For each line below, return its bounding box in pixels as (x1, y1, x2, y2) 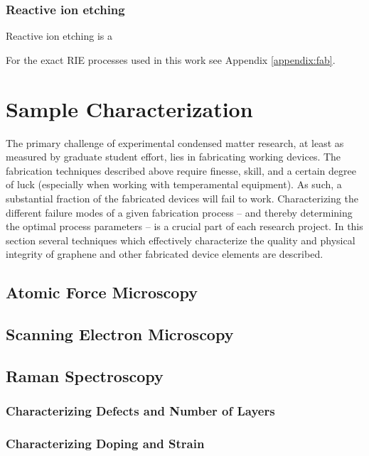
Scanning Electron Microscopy (6, 323, 234, 345)
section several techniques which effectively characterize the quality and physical (6, 232, 355, 247)
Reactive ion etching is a (6, 28, 112, 43)
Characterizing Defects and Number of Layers (6, 402, 275, 420)
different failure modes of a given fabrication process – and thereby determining (6, 205, 353, 219)
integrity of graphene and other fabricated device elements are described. (6, 246, 323, 261)
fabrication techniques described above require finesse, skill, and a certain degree (6, 163, 356, 178)
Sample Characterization (6, 94, 253, 123)
